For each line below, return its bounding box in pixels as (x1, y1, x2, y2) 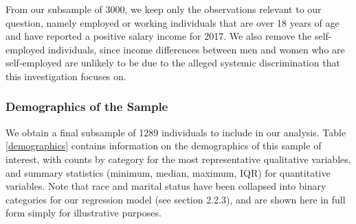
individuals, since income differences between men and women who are (47, 42, 345, 56)
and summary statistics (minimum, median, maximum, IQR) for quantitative (5, 165, 331, 179)
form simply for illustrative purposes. (5, 206, 162, 220)
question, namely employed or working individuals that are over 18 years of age (5, 15, 340, 29)
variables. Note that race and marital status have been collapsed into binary (5, 179, 326, 193)
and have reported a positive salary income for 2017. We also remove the (5, 29, 312, 43)
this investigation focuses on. (5, 69, 126, 83)
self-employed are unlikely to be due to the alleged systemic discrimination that (5, 55, 340, 70)
